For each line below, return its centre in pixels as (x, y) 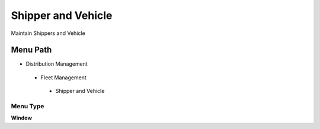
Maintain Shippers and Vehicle (48, 33)
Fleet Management (64, 78)
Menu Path (31, 50)
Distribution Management (57, 64)
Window (22, 118)
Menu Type (28, 106)
